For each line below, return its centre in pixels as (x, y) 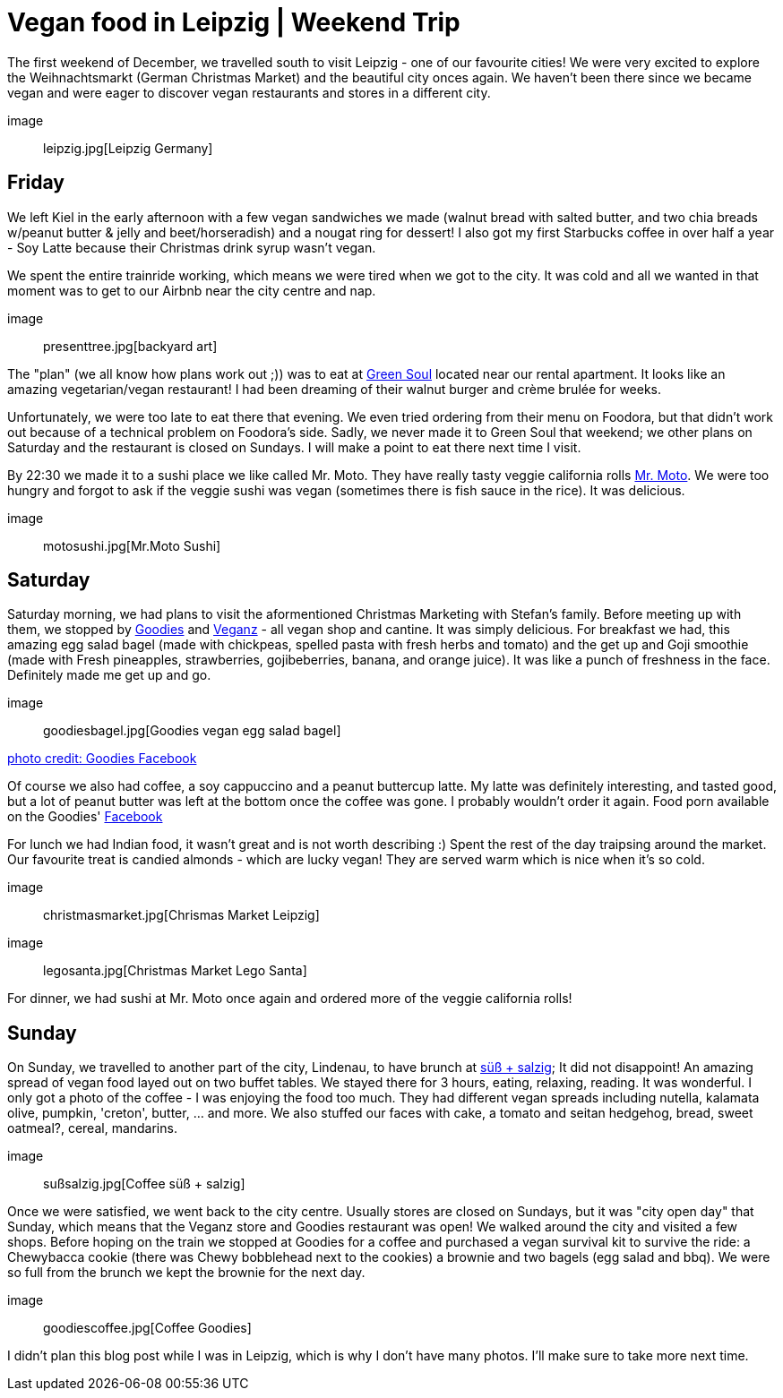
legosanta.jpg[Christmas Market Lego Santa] (175, 971)
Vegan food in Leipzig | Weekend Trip (234, 22)
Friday (36, 183)
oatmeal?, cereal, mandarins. (92, 1128)
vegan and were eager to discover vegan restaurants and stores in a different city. (249, 92)
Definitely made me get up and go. (109, 675)
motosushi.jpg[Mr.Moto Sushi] (132, 545)
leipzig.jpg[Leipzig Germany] (128, 148)
